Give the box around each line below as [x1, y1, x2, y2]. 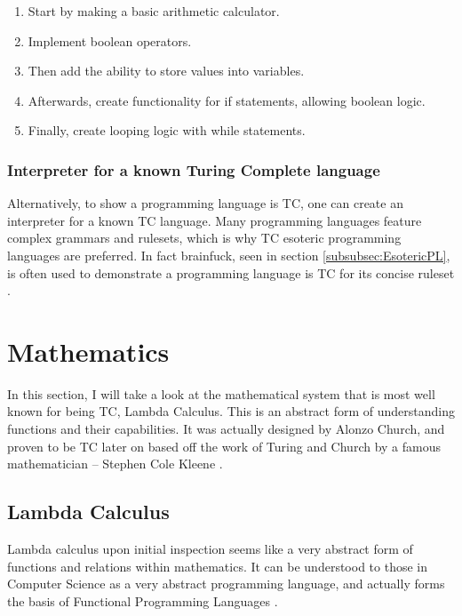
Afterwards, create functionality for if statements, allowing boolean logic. [28, 91, 426, 109]
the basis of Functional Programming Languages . [7, 591, 278, 610]
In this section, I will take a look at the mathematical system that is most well [7, 384, 435, 403]
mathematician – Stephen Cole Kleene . [7, 454, 223, 473]
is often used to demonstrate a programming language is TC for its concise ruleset [7, 263, 455, 282]
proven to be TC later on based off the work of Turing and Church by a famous [7, 436, 442, 455]
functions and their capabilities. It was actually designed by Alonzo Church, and [7, 420, 445, 438]
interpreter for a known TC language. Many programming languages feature [7, 211, 422, 229]
